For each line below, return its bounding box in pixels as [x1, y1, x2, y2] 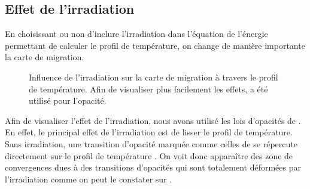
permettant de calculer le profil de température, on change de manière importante [5, 39, 305, 51]
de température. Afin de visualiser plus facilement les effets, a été [29, 82, 268, 95]
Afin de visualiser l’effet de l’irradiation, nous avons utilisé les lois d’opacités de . [5, 114, 301, 126]
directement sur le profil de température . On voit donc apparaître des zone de [5, 149, 293, 162]
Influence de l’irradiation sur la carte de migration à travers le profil [29, 70, 278, 83]
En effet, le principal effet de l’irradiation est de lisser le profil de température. [5, 126, 293, 138]
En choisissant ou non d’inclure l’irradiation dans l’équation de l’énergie [5, 27, 268, 40]
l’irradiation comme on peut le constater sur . [5, 172, 172, 185]
